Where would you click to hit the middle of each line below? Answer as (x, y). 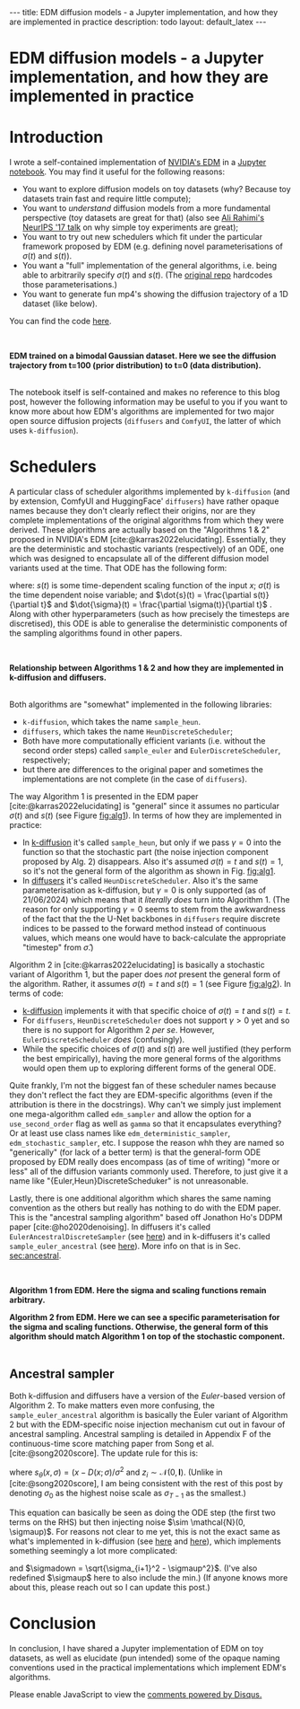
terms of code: (37, 993)
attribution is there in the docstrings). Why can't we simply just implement (146, 1105)
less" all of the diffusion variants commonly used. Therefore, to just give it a (149, 1172)
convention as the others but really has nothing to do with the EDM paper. (145, 1208)
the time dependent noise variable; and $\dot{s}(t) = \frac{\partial (130, 595)
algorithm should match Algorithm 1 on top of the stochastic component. (147, 1336)
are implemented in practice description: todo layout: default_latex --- (138, 22)
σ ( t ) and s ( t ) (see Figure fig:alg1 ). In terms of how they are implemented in (146, 815)
